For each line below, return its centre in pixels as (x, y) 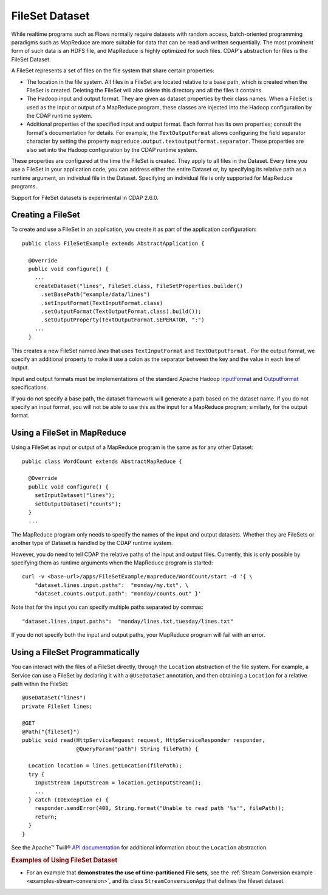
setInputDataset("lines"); (75, 496)
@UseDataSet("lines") (54, 698)
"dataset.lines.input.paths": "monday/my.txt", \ (111, 585)
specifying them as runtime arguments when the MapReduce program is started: (112, 563)
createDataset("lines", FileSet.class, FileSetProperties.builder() (138, 286)
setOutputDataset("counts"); (78, 504)
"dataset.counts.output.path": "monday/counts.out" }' (118, 594)
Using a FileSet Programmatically (75, 652)
